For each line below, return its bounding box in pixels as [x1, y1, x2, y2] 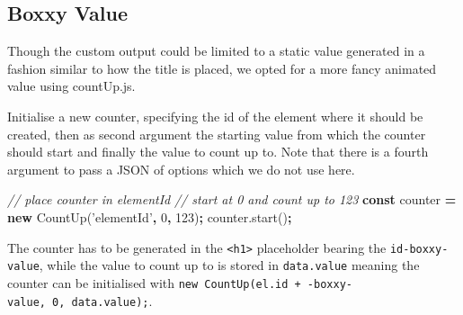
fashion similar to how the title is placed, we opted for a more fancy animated [7, 58, 437, 77]
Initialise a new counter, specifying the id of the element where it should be [7, 106, 423, 125]
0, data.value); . [52, 291, 153, 310]
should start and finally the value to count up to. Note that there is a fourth [7, 142, 429, 161]
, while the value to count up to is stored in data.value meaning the [39, 256, 420, 274]
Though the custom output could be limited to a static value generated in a [7, 41, 425, 60]
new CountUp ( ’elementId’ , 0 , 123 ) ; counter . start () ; [7, 207, 292, 226]
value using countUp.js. [7, 76, 136, 95]
